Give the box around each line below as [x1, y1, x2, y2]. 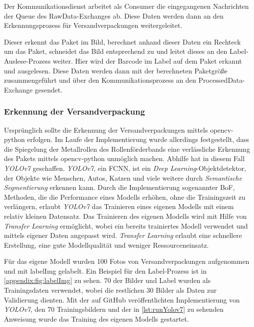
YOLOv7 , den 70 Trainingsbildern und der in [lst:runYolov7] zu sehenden [4, 304, 224, 314]
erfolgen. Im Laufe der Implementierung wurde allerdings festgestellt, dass [27, 134, 249, 144]
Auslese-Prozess [4, 55, 51, 66]
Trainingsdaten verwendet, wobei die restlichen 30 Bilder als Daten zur [4, 285, 217, 295]
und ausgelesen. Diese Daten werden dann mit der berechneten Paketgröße [4, 65, 228, 75]
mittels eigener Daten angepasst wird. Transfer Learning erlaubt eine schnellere [4, 230, 242, 240]
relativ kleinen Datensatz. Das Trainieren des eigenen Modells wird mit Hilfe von [4, 210, 247, 221]
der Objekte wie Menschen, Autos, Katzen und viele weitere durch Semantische [4, 172, 242, 183]
